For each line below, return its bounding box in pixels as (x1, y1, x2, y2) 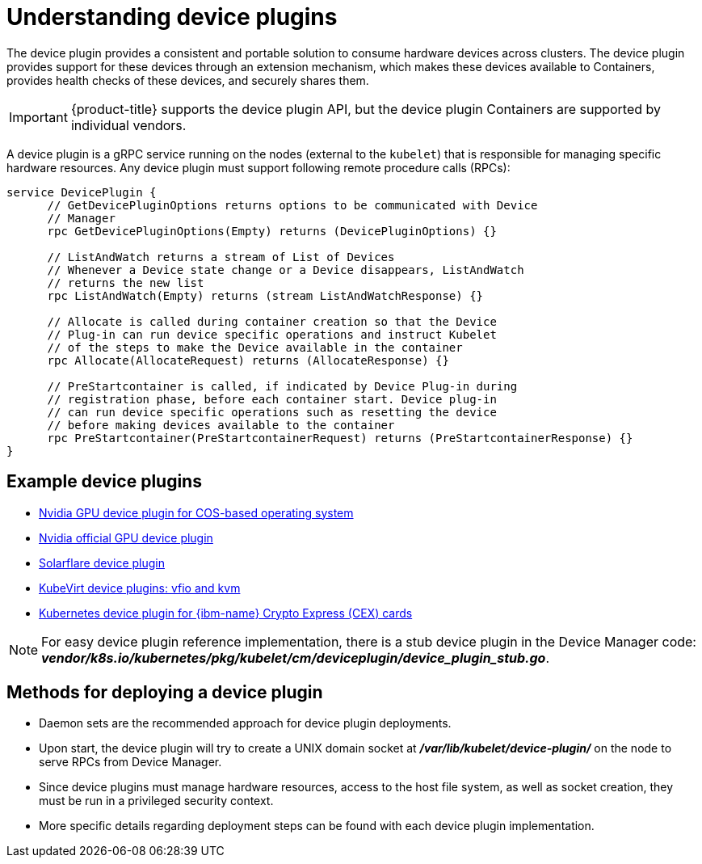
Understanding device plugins (6, 3, 338, 31)
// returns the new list (47, 276, 204, 289)
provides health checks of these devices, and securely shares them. (6, 73, 369, 87)
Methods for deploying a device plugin (6, 682, 323, 703)
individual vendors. (70, 116, 187, 133)
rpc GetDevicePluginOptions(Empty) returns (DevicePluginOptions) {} (47, 224, 497, 238)
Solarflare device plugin (39, 555, 165, 570)
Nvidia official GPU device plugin (39, 530, 213, 545)
